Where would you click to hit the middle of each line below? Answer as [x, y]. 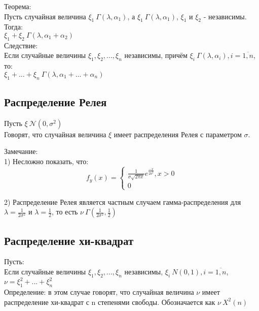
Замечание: [21, 151]
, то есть [65, 212]
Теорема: [18, 6]
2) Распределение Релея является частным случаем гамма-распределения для [123, 201]
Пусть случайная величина [45, 16]
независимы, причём [156, 55]
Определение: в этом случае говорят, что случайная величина [99, 292]
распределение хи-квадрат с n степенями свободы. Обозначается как [110, 302]
